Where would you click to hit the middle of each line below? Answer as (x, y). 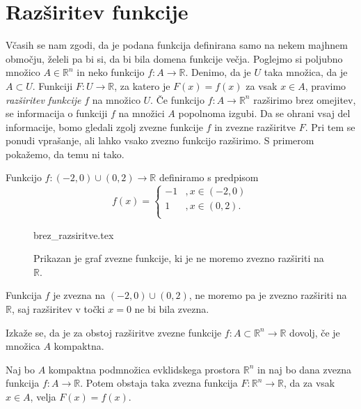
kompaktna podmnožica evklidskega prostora (144, 369)
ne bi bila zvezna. (172, 309)
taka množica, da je (306, 72)
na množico (116, 99)
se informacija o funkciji (57, 113)
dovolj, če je (315, 332)
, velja (43, 396)
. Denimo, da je (218, 72)
